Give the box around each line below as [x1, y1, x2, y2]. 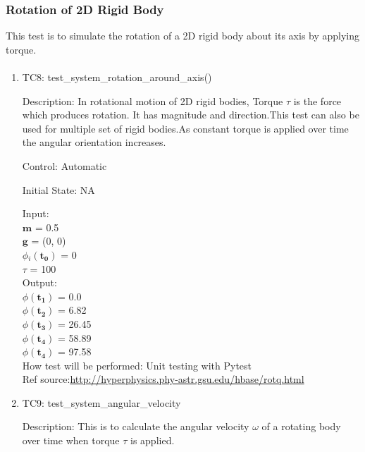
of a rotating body [261, 419, 341, 434]
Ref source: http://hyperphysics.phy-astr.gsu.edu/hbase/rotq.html [22, 372, 304, 386]
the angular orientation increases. [22, 135, 166, 149]
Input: [22, 206, 49, 221]
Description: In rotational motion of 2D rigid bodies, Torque [22, 93, 283, 108]
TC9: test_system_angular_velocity [22, 395, 181, 410]
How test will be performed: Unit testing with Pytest [22, 358, 252, 372]
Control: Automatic [22, 158, 107, 173]
